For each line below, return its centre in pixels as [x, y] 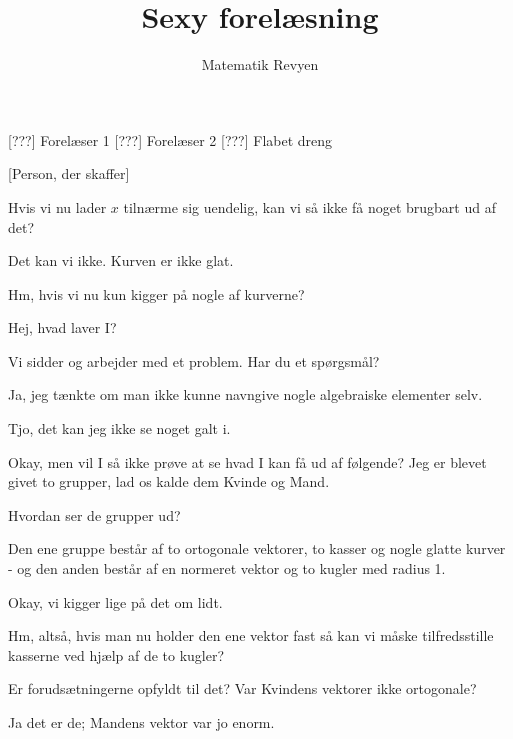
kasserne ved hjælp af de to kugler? [116, 654]
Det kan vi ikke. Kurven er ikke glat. [121, 260]
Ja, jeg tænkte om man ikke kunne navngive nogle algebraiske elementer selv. [245, 394]
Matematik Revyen [260, 64]
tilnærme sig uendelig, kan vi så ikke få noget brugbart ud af [309, 206]
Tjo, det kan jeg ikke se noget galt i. [119, 428]
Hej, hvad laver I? [62, 327]
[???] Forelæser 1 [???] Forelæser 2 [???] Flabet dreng [170, 139]
